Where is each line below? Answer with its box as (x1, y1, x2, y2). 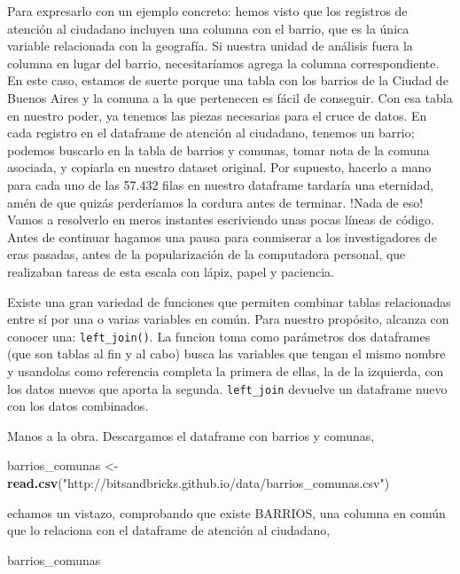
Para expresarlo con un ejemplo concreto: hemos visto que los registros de (7, 2, 408, 20)
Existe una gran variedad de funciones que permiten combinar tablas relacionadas (7, 292, 451, 311)
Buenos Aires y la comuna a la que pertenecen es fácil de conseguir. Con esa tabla (7, 88, 453, 106)
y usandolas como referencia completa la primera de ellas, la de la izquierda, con (7, 361, 444, 380)
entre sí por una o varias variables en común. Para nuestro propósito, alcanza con (7, 310, 449, 328)
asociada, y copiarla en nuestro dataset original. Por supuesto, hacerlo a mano (7, 158, 432, 177)
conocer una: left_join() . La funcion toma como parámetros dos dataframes (7, 326, 431, 345)
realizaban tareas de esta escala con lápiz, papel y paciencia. (7, 262, 334, 280)
